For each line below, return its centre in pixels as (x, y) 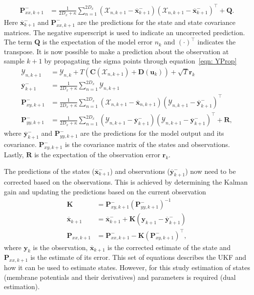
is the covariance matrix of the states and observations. (147, 144)
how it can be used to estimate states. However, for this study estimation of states (127, 267)
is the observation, (60, 247)
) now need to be (211, 171)
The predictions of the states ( (49, 171)
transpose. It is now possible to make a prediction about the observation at (116, 51)
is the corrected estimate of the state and (169, 247)
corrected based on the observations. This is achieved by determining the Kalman (126, 182)
